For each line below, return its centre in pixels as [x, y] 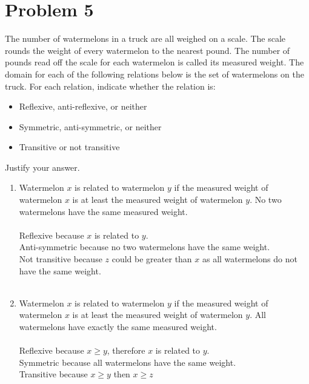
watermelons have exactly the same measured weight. [118, 326]
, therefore [126, 350]
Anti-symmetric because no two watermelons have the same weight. [145, 247]
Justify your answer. [42, 167]
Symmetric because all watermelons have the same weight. [128, 362]
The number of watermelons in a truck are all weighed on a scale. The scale [145, 38]
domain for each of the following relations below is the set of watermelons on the [154, 74]
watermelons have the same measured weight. [103, 211]
